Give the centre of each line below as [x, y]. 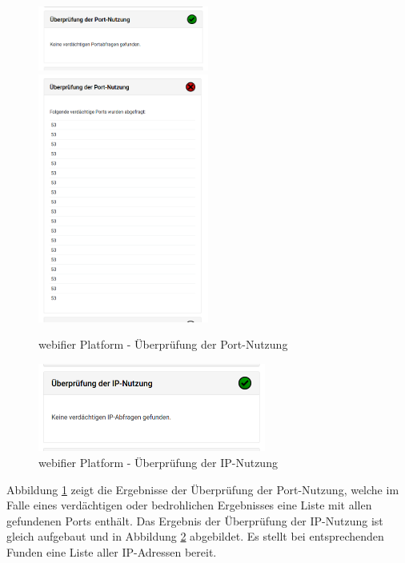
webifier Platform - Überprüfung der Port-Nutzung [163, 344]
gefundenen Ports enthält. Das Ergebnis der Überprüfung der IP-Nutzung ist [195, 520]
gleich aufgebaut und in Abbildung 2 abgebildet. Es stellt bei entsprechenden [195, 536]
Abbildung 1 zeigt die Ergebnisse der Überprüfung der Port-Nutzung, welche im [203, 489]
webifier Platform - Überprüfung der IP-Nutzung [158, 462]
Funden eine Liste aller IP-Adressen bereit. [112, 551]
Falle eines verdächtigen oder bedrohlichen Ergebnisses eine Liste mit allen [189, 505]
